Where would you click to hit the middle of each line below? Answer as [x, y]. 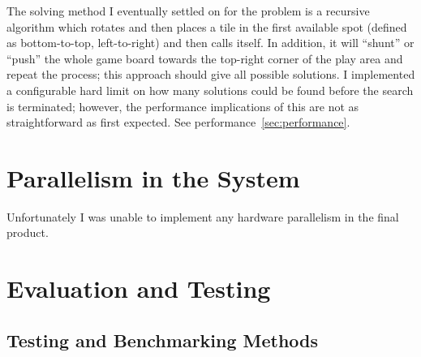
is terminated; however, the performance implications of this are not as [183, 106]
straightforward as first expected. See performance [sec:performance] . [178, 122]
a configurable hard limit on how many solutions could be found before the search [210, 90]
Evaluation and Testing [139, 288]
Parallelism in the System [153, 177]
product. [28, 232]
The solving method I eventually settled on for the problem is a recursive [188, 11]
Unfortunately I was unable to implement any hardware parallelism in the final [203, 216]
